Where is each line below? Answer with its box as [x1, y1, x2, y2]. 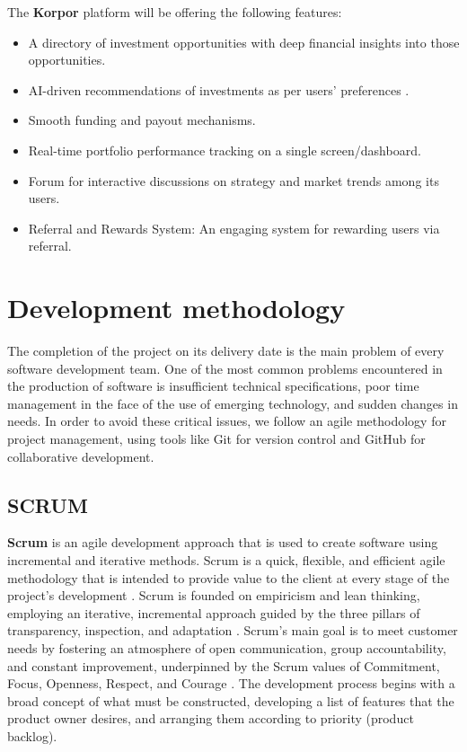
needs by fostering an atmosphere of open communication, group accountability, [7, 638, 446, 657]
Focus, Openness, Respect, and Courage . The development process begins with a [7, 674, 455, 693]
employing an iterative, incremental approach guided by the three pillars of [7, 603, 420, 622]
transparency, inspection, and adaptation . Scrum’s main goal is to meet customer [7, 621, 458, 640]
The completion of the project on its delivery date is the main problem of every [7, 341, 445, 360]
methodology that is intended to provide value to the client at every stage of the [7, 568, 450, 587]
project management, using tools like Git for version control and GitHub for [7, 429, 426, 448]
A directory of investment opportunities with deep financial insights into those [28, 32, 460, 51]
